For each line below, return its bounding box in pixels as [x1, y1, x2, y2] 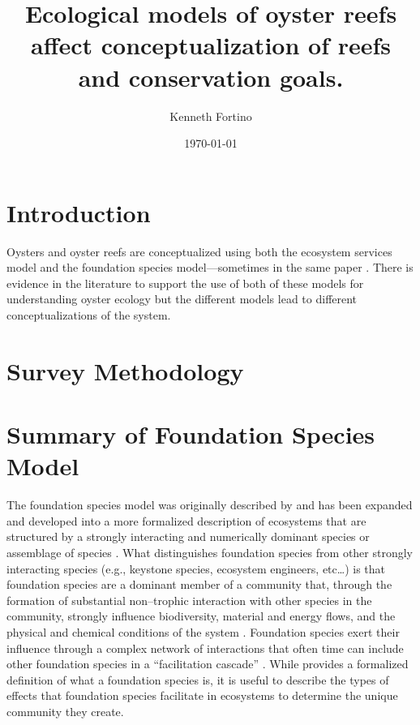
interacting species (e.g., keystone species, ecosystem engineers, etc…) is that [6, 560, 385, 577]
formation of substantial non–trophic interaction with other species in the [6, 591, 372, 608]
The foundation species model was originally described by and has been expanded [6, 496, 413, 513]
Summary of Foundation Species [6, 418, 375, 451]
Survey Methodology [6, 354, 244, 387]
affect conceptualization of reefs [30, 28, 392, 62]
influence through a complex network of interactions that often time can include [6, 639, 404, 656]
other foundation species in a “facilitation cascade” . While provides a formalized [6, 655, 409, 672]
